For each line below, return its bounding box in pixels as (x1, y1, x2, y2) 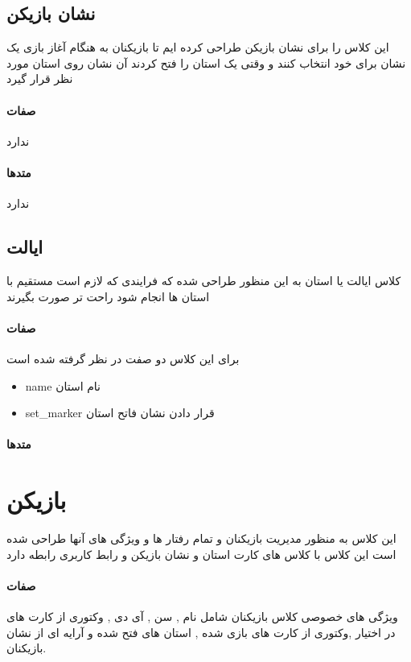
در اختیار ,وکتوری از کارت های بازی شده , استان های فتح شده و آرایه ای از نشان (6, 623, 396, 640)
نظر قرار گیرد (6, 70, 73, 87)
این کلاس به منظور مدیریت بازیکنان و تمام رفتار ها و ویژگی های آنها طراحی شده (6, 530, 397, 547)
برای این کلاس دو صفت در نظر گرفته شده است (6, 350, 240, 366)
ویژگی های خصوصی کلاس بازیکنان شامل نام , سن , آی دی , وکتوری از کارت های (6, 608, 398, 625)
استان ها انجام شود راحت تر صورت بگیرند (6, 288, 210, 304)
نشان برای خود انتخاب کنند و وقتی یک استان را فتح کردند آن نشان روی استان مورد (6, 54, 406, 71)
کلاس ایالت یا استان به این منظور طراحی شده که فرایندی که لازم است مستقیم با (6, 271, 401, 288)
